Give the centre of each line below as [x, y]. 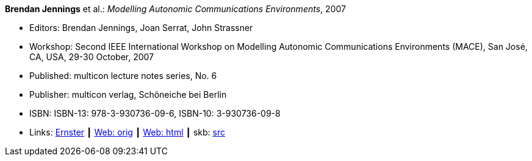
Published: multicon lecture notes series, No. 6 [123, 76]
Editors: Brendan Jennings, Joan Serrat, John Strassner [141, 28]
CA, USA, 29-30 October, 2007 [92, 57]
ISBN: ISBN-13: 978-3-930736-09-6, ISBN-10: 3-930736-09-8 [155, 113]
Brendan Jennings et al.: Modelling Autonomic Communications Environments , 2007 [175, 9]
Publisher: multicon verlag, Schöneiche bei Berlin [128, 94]
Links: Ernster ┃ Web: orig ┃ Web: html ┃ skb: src [127, 132]
